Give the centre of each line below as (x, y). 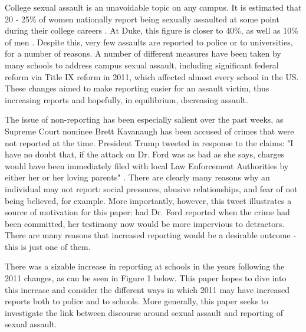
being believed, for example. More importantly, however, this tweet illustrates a (148, 200)
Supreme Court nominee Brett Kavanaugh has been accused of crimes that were (149, 131)
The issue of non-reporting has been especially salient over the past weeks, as (144, 119)
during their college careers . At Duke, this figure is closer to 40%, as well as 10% (152, 30)
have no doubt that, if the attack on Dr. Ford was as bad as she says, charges (145, 154)
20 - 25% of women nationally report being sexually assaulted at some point (142, 19)
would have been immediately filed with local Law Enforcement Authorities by (147, 165)
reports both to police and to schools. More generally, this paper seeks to (137, 301)
